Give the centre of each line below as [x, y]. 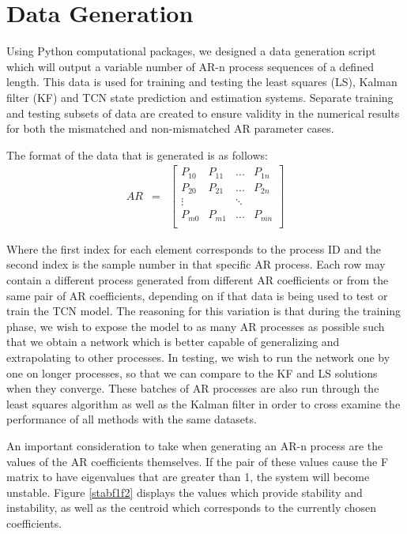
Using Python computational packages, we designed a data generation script [191, 51]
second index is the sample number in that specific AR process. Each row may [196, 264]
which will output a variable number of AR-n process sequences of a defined [190, 66]
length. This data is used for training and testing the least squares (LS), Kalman [202, 82]
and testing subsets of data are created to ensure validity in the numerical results [203, 113]
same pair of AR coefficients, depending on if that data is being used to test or [197, 295]
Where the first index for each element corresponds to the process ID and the [194, 248]
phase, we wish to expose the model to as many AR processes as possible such [196, 326]
